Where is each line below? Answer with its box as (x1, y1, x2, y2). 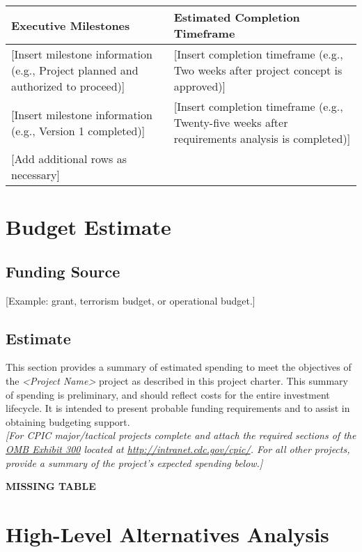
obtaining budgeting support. (6, 414, 130, 429)
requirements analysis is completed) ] (173, 130, 351, 146)
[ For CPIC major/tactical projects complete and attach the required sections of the (6, 428, 356, 443)
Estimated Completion (173, 9, 300, 25)
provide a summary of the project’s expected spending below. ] (6, 455, 263, 470)
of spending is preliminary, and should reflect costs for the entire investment (6, 387, 330, 401)
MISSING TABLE (6, 479, 96, 493)
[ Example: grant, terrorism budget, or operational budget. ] (6, 293, 255, 307)
